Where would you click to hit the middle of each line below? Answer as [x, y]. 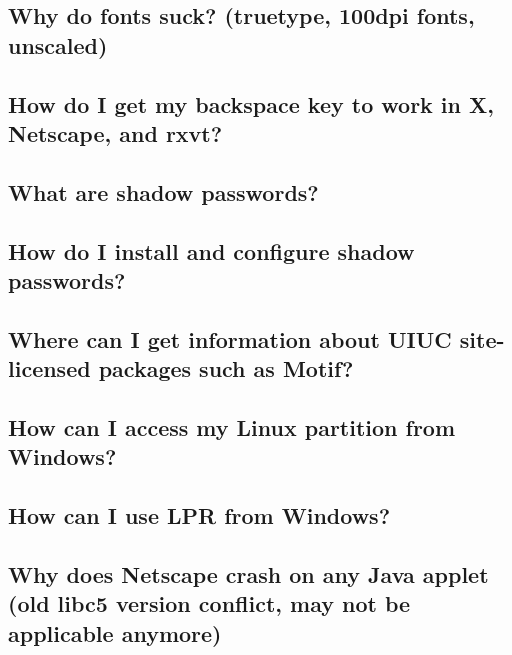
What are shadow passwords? [163, 191]
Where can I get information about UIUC [230, 338]
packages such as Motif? [226, 368]
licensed [49, 368]
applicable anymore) [115, 632]
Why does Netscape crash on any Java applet [248, 573]
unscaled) [58, 44]
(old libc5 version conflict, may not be [209, 603]
